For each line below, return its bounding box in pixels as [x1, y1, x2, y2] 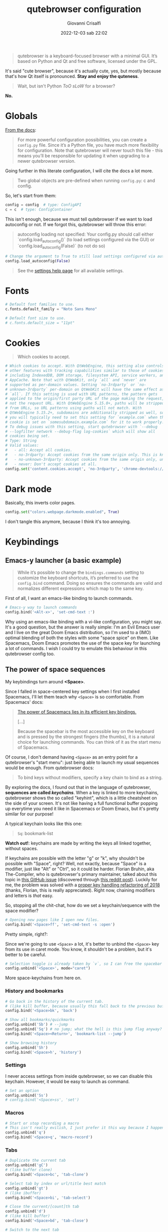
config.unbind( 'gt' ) [5, 1186, 48, 1191]
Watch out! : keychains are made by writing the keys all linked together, [5, 840, 151, 846]
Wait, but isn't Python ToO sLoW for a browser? [17, 83, 115, 89]
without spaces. [5, 845, 38, 851]
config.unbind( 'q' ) [5, 1130, 46, 1135]
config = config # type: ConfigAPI [5, 202, 81, 207]
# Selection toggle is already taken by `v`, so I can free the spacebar [5, 961, 162, 966]
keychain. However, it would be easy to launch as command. [5, 1078, 130, 1084]
